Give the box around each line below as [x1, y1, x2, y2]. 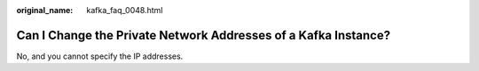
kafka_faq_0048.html [86, 5, 163, 15]
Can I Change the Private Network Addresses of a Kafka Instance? [16, 27, 390, 43]
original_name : [16, 5, 74, 15]
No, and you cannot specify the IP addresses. [16, 51, 184, 61]
